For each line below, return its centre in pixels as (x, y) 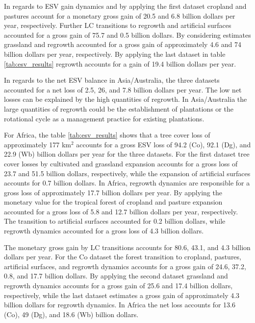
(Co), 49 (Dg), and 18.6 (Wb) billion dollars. (71, 314)
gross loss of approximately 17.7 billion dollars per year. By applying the (113, 192)
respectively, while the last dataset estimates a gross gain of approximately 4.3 (122, 295)
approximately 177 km (38, 144)
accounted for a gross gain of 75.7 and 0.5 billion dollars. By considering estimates (127, 35)
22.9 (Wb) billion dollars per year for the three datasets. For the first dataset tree (127, 154)
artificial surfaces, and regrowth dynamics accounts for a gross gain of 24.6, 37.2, (125, 266)
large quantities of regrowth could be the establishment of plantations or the (119, 108)
